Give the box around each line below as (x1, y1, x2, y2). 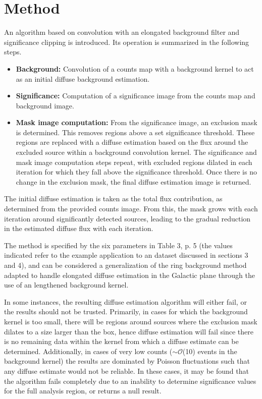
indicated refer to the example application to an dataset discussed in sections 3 (4, 250, 248, 260)
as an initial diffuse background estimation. (16, 73, 150, 84)
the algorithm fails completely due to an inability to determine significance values (4, 375, 256, 386)
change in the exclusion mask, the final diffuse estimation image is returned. (16, 176, 251, 187)
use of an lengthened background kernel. (4, 279, 129, 290)
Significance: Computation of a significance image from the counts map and (16, 90, 255, 101)
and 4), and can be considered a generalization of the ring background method (4, 260, 247, 270)
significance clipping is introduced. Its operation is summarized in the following (4, 36, 249, 47)
